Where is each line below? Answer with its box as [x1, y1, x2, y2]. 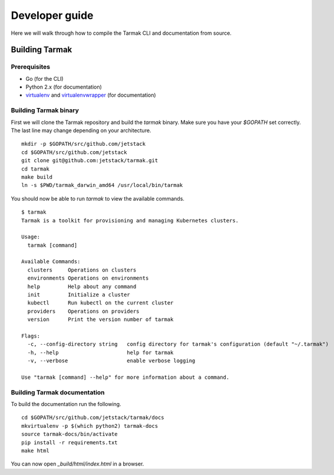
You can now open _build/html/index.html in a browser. [11, 460, 144, 467]
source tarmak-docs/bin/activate [21, 431, 118, 438]
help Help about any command [27, 283, 137, 290]
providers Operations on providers [27, 307, 140, 315]
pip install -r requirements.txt [21, 439, 118, 445]
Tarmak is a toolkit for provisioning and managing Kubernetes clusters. [21, 217, 239, 224]
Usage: [21, 234, 41, 240]
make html [21, 447, 49, 454]
